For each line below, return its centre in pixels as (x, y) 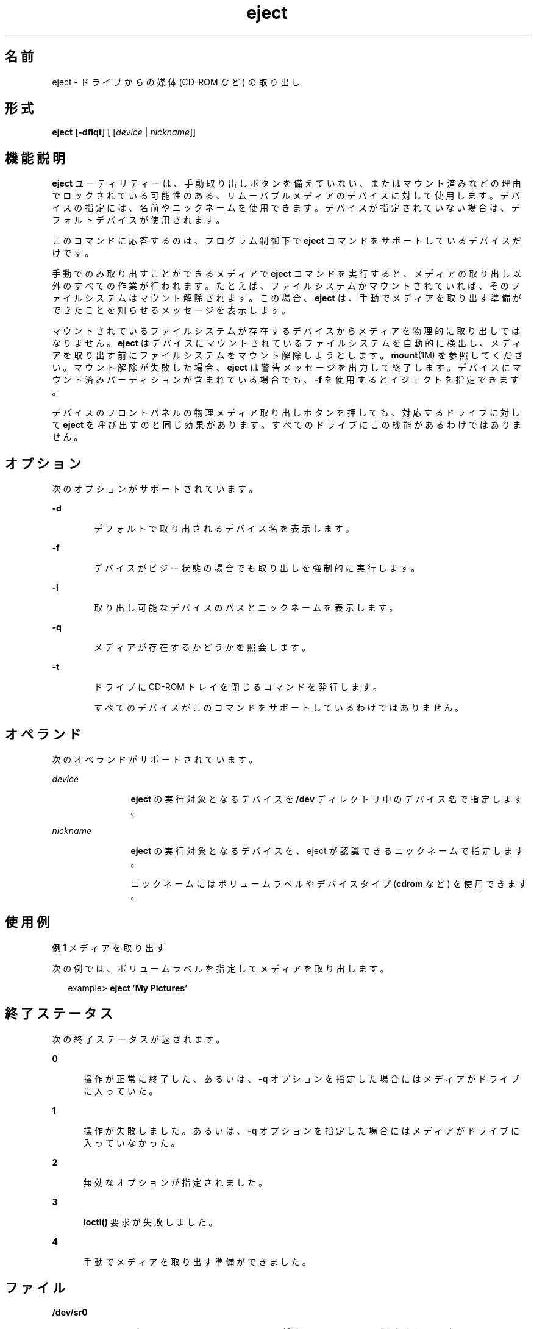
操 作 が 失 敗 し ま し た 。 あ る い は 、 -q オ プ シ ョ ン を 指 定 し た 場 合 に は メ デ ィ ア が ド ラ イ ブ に (301, 1130)
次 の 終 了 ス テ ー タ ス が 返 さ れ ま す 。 (138, 1039)
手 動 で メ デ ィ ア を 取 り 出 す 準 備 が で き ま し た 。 (197, 1261)
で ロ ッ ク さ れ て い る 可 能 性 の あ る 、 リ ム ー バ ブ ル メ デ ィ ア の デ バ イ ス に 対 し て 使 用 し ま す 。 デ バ (286, 196)
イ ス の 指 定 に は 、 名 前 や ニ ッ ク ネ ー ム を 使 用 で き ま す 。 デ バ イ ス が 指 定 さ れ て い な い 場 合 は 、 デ (286, 208)
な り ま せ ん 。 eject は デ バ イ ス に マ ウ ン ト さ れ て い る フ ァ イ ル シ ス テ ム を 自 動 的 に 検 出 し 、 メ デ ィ (287, 343)
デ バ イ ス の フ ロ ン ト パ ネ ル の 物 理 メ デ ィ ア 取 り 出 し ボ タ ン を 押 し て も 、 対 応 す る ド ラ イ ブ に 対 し (286, 413)
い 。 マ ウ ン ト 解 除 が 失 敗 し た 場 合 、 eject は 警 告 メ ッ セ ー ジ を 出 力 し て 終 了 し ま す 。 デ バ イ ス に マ (287, 368)
